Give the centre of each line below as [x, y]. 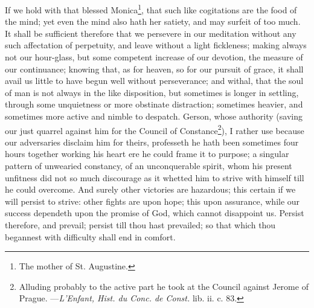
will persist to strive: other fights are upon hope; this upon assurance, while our [152, 201]
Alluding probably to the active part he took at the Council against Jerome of [164, 286]
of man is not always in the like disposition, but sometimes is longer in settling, [152, 92]
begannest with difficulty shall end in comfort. [90, 236]
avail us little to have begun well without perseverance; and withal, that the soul [154, 81]
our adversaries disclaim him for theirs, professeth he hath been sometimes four [152, 142]
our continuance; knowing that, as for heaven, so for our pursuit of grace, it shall [154, 69]
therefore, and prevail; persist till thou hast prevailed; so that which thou [140, 225]
